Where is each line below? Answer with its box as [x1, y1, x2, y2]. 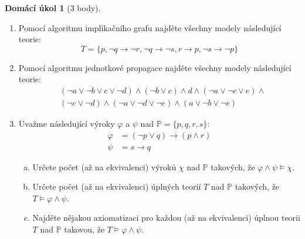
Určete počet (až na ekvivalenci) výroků [32, 160, 177, 173]
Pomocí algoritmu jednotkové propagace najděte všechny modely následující [18, 61, 292, 73]
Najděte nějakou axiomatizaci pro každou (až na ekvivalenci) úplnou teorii [32, 211, 300, 224]
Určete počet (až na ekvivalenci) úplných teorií [32, 180, 201, 193]
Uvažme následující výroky [18, 117, 115, 130]
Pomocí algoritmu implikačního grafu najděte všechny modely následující [18, 21, 282, 33]
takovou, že [64, 223, 105, 235]
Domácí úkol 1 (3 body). [5, 2, 101, 14]
